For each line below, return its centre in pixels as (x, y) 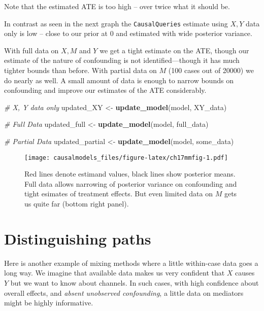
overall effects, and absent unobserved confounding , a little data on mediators (124, 292)
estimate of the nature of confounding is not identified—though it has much (122, 60)
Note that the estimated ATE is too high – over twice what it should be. (117, 6)
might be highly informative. (49, 303)
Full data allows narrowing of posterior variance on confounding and (131, 183)
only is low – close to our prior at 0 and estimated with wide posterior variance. (128, 33)
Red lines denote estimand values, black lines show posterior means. (130, 174)
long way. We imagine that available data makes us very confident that (114, 273)
